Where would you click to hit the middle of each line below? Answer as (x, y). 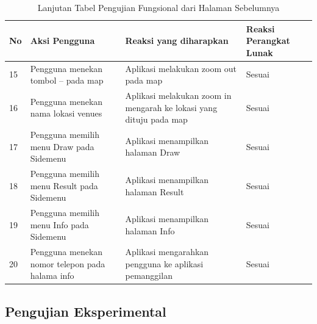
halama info (52, 275)
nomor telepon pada (68, 263)
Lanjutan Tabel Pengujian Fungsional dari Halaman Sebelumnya (158, 7)
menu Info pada (59, 224)
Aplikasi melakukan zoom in (178, 95)
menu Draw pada (62, 146)
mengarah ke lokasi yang (171, 107)
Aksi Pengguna (62, 41)
